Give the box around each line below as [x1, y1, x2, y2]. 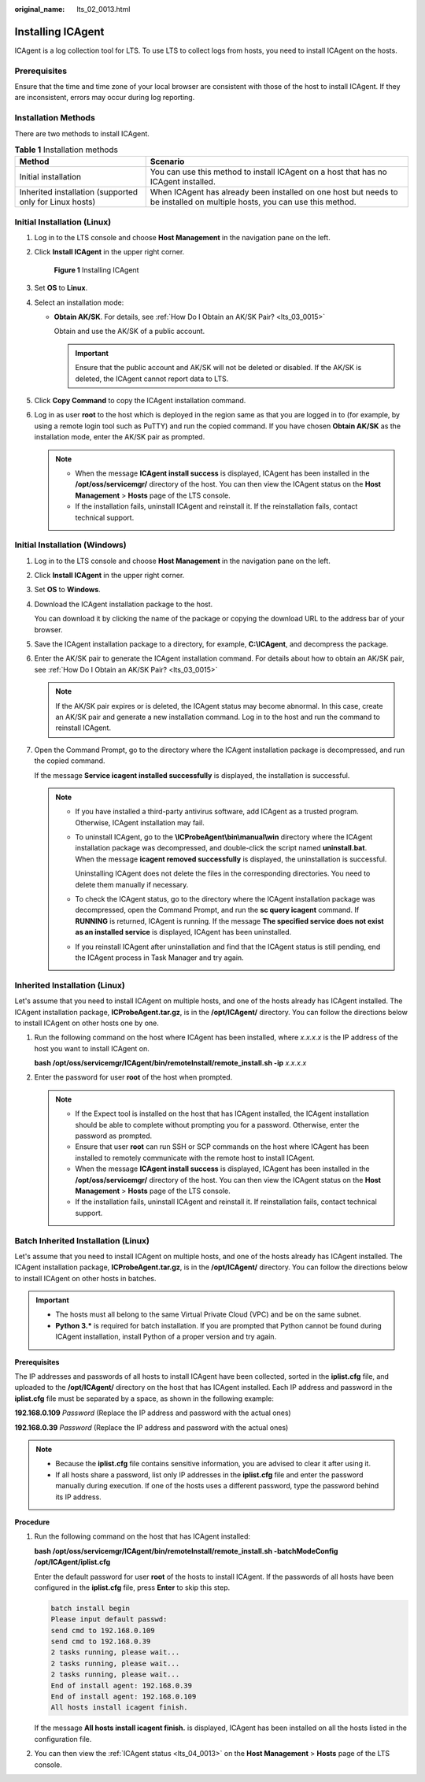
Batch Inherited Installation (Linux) [14, 1235, 150, 1246]
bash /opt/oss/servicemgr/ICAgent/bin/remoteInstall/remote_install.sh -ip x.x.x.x [34, 1058, 307, 1068]
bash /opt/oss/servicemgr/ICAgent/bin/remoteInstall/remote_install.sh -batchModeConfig [34, 1546, 338, 1555]
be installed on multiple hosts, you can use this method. [150, 197, 357, 208]
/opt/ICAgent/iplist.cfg [34, 1558, 111, 1567]
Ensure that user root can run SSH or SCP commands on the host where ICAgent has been [75, 1142, 370, 1151]
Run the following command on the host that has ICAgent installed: [34, 1532, 251, 1541]
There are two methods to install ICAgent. [14, 128, 150, 138]
